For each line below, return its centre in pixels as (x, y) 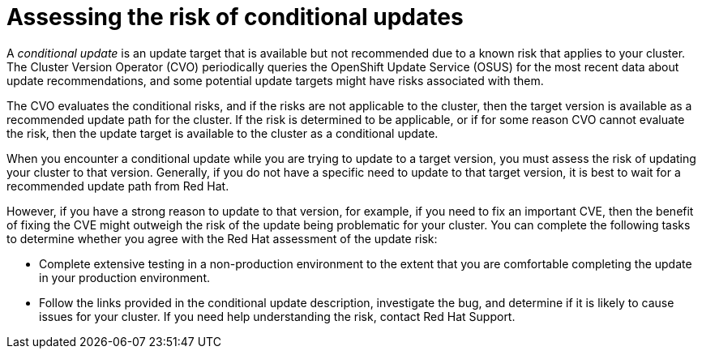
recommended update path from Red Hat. (118, 186)
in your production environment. (125, 277)
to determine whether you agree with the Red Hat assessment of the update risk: (222, 238)
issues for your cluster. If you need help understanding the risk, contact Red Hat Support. (277, 316)
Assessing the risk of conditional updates (235, 17)
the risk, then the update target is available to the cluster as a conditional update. (223, 133)
